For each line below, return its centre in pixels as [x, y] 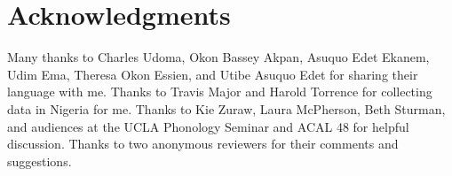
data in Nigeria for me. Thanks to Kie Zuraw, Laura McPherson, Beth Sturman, [226, 108]
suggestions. [40, 161]
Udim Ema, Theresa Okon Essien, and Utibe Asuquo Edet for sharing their [213, 74]
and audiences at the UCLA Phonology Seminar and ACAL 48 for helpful [208, 126]
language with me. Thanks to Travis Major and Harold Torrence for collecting [220, 92]
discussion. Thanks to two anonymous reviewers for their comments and [203, 144]
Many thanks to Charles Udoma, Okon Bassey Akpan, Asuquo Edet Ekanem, [218, 57]
